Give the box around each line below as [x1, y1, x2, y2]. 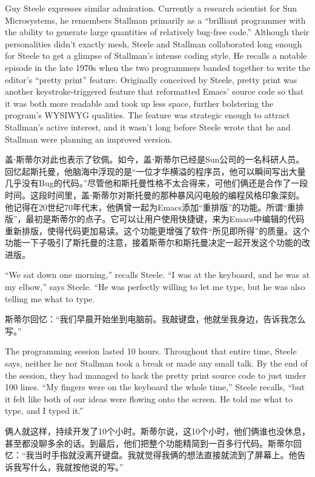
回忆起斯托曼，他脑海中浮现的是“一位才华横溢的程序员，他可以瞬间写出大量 [5, 164, 306, 177]
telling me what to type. [5, 292, 95, 305]
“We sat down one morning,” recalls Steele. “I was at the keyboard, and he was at [5, 268, 310, 281]
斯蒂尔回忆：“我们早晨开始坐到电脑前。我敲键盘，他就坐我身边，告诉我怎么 [5, 313, 306, 325]
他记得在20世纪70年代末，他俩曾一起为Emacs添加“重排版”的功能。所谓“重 [5, 200, 296, 213]
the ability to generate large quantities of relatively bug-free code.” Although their [5, 25, 310, 38]
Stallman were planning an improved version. [5, 132, 173, 145]
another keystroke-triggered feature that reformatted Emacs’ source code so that [5, 85, 304, 98]
